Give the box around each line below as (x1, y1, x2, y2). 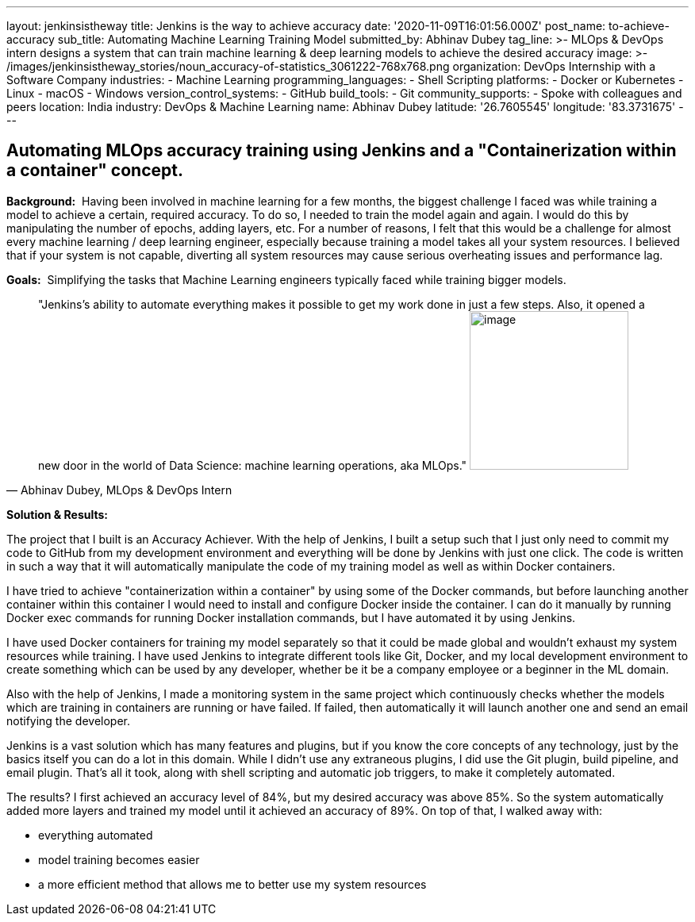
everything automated (38, 828, 153, 842)
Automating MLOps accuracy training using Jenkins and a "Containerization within (6, 140, 677, 161)
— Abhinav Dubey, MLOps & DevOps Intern (6, 482, 232, 497)
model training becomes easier (38, 852, 200, 866)
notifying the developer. (6, 713, 130, 728)
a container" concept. (6, 160, 183, 181)
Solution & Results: (6, 507, 108, 521)
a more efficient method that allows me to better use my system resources (38, 877, 427, 891)
